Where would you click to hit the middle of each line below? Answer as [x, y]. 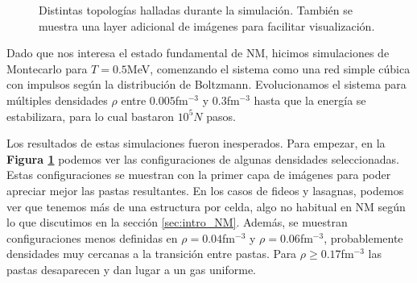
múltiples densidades [57, 100]
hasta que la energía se [310, 100]
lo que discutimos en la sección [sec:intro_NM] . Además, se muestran [177, 222]
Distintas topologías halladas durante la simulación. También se [196, 10]
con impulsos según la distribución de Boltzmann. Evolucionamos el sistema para [206, 84]
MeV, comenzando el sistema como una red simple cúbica [268, 68]
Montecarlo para [47, 68]
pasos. [221, 116]
